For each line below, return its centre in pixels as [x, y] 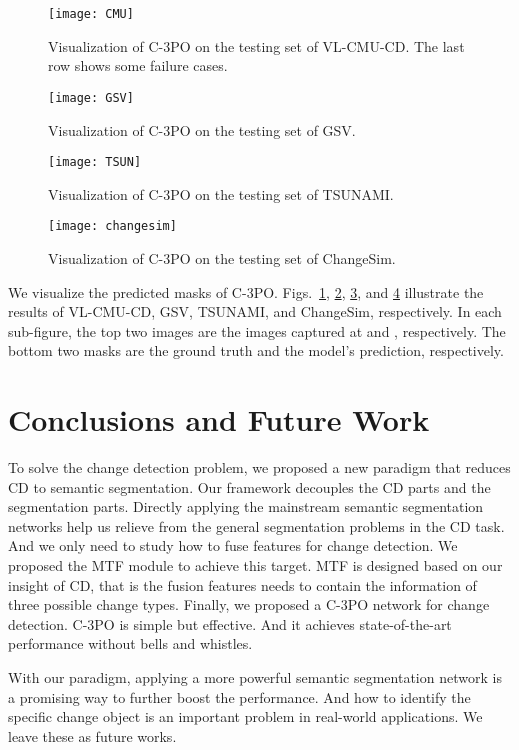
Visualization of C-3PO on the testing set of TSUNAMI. [221, 193]
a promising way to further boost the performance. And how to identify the [239, 696]
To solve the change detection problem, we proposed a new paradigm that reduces [259, 467]
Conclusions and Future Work [219, 419]
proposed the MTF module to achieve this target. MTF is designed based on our [255, 565]
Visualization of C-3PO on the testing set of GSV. [202, 129]
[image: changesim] [112, 226]
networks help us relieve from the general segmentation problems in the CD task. [256, 525]
